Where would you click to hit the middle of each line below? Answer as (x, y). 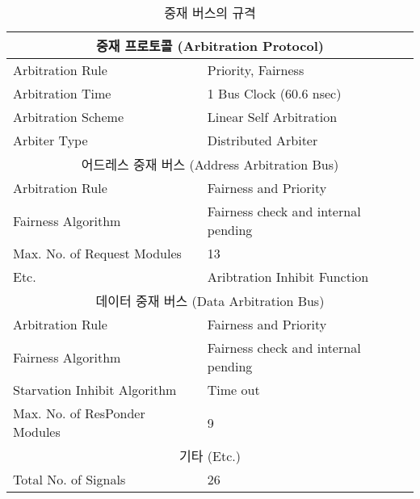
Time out (233, 390)
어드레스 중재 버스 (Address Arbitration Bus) (210, 164)
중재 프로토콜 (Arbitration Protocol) (210, 46)
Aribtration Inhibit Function (288, 277)
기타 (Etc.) (210, 456)
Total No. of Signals (69, 479)
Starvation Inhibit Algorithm (95, 390)
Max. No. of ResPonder (79, 413)
